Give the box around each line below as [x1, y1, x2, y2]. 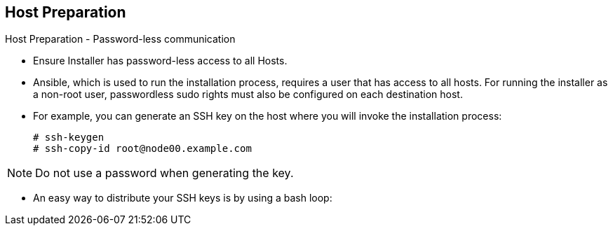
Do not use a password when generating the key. [35, 166, 294, 181]
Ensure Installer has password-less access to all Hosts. [33, 55, 288, 67]
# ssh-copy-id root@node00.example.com [33, 143, 252, 155]
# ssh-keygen [33, 132, 105, 143]
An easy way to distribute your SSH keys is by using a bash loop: [33, 192, 332, 204]
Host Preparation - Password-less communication [5, 33, 236, 45]
